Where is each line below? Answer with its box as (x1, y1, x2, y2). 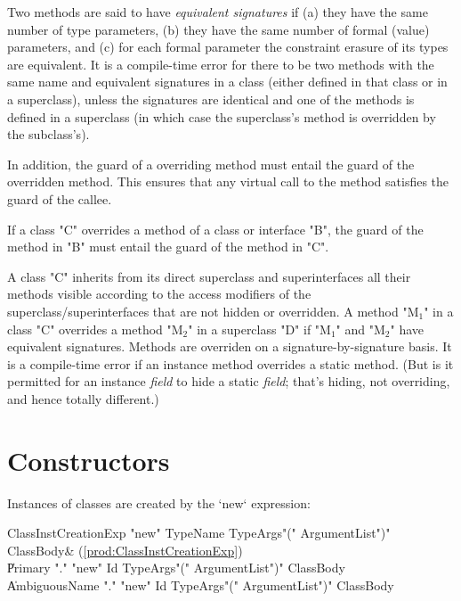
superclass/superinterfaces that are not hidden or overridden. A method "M (7, 301, 419, 320)
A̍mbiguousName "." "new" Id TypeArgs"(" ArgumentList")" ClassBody (7, 575, 394, 594)
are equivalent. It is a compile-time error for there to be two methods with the (7, 54, 434, 73)
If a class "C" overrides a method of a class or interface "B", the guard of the (7, 219, 424, 238)
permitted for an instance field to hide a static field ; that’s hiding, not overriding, (7, 372, 450, 391)
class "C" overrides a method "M (7, 319, 183, 338)
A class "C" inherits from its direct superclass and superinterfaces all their (7, 267, 411, 285)
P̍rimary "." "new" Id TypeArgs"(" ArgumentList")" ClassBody (7, 558, 345, 577)
